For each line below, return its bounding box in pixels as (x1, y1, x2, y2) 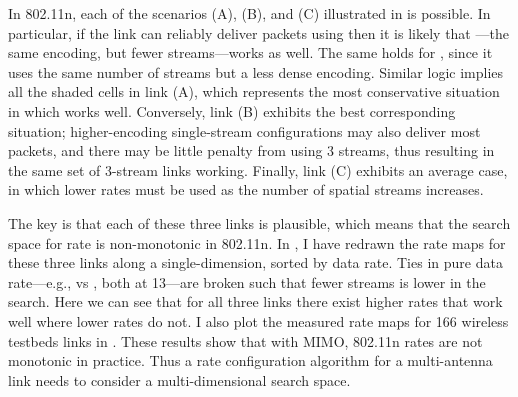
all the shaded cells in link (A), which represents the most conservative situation (8, 81, 500, 102)
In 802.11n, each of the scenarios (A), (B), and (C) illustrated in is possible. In (8, 3, 491, 23)
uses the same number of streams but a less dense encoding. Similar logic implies (8, 61, 504, 82)
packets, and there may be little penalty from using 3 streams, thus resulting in (8, 140, 495, 161)
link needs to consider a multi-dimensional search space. (8, 369, 351, 390)
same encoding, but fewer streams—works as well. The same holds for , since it (8, 42, 493, 63)
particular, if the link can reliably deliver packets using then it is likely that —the (8, 22, 509, 43)
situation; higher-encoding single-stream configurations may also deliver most (8, 120, 481, 141)
